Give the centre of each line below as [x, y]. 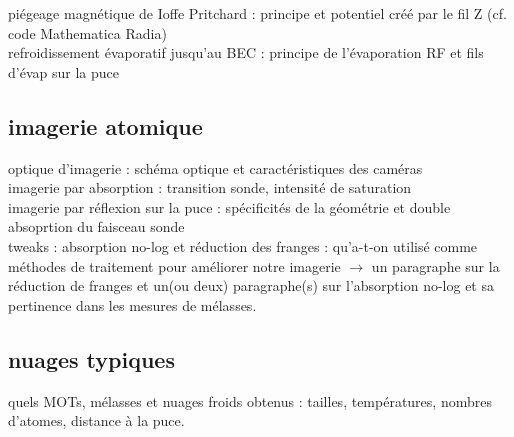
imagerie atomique [105, 125]
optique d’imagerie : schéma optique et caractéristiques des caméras [215, 167]
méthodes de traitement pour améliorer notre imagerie [174, 265]
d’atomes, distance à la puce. [96, 420]
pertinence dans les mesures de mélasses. [132, 304]
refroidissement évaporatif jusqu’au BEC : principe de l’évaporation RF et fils [246, 52]
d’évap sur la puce [63, 71]
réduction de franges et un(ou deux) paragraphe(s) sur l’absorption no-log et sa [251, 285]
